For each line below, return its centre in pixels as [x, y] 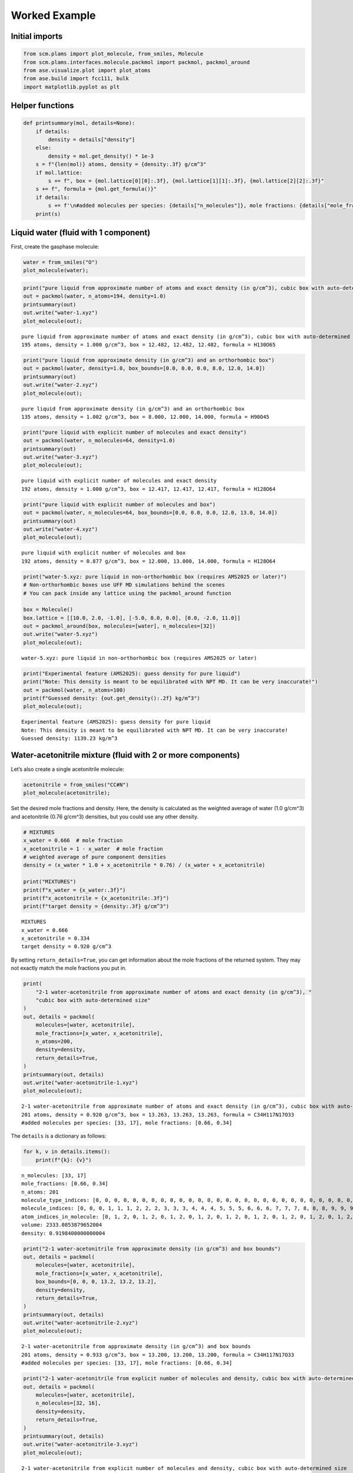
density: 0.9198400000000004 [63, 1233]
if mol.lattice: [59, 173]
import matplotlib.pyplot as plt [71, 87]
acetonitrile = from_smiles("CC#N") [76, 785]
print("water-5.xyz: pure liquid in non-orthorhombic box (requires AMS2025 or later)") [155, 577]
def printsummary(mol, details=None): [79, 123]
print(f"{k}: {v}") [64, 1160]
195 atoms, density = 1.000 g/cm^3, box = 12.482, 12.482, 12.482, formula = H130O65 [149, 345]
